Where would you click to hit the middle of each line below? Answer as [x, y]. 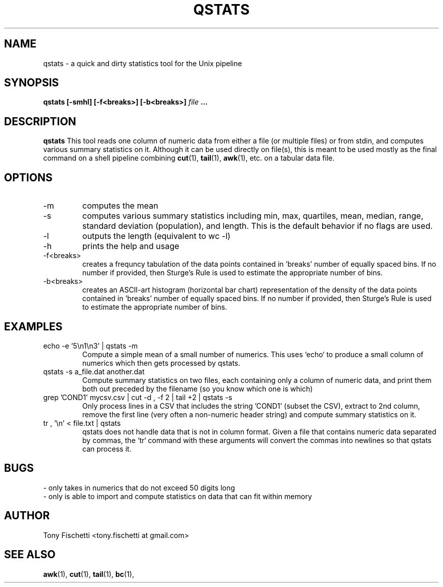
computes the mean [120, 206]
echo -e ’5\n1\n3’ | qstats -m [91, 346]
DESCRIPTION [40, 121]
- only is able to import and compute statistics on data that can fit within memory [178, 496]
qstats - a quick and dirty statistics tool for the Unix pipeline [143, 63]
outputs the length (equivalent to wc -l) [156, 236]
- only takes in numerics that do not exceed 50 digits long [139, 487]
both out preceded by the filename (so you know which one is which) [197, 388]
